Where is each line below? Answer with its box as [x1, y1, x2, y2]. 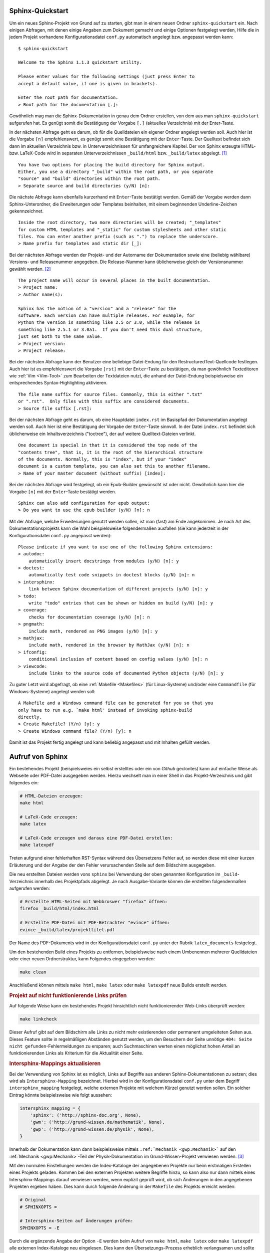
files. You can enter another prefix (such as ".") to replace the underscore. [18, 234, 218, 240]
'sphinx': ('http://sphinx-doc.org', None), [30, 1113, 141, 1118]
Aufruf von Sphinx [9, 752, 68, 761]
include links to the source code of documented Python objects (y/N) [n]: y [28, 670, 224, 676]
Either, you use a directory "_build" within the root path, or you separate [18, 168, 213, 174]
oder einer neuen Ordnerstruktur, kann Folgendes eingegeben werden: [9, 956, 155, 962]
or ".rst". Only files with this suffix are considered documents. [18, 398, 189, 404]
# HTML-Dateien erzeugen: [19, 793, 83, 799]
